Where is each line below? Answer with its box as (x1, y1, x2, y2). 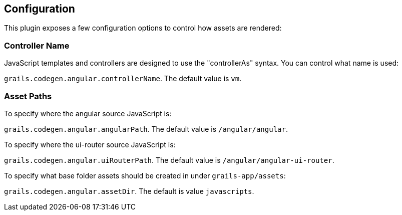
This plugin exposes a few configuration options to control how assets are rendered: (4, 24, 282, 33)
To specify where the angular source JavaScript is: (4, 109, 172, 118)
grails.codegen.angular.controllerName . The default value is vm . (4, 74, 242, 83)
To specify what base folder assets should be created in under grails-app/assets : (4, 171, 286, 180)
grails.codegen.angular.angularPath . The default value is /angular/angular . (4, 124, 288, 133)
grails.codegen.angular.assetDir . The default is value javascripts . (4, 186, 254, 195)
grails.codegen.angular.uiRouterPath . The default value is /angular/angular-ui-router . (4, 155, 334, 164)
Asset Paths (4, 91, 52, 101)
